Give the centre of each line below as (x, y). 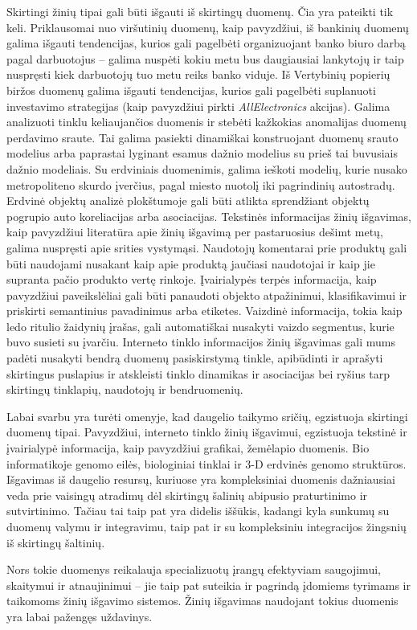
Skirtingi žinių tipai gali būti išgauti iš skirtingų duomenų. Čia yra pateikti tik (200, 11)
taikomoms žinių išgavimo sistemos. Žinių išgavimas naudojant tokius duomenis (202, 601)
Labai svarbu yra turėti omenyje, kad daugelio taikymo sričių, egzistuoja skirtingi (207, 416)
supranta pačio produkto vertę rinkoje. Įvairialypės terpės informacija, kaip (192, 279)
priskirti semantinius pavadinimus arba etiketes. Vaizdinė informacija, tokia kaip (204, 311)
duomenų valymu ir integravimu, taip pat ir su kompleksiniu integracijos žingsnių (206, 526)
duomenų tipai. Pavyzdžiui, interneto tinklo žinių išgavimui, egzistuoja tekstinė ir (207, 432)
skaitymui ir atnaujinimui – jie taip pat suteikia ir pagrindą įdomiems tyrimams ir (208, 585)
